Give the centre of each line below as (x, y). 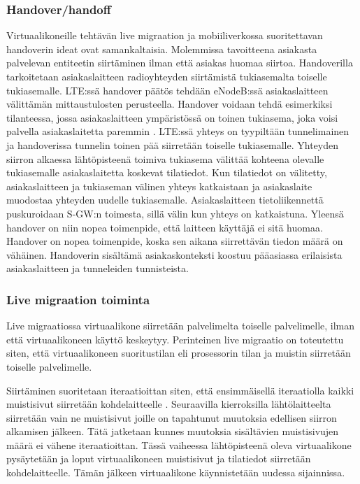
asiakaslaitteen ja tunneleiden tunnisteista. (98, 268)
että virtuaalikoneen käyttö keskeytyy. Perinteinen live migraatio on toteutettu (175, 339)
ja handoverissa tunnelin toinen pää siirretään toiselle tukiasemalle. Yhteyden (172, 144)
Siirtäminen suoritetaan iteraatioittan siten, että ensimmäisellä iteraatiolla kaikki (180, 390)
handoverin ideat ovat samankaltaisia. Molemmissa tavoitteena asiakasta (162, 49)
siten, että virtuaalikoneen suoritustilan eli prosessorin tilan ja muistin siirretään (179, 353)
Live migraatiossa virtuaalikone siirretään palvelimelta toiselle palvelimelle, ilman (181, 326)
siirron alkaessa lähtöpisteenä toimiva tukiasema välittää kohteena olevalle (165, 158)
